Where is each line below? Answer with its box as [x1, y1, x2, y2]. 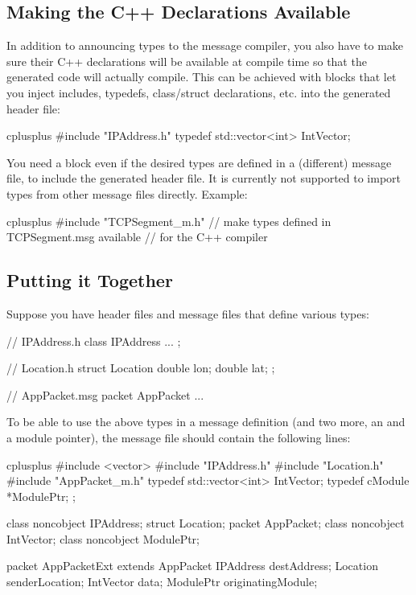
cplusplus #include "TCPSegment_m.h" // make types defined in [6, 212, 332, 229]
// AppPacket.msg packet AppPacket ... [6, 386, 204, 403]
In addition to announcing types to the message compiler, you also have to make [6, 37, 404, 54]
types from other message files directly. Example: [6, 185, 248, 202]
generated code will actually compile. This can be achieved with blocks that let [6, 68, 397, 85]
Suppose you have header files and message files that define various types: [6, 305, 369, 322]
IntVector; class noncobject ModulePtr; [6, 530, 200, 547]
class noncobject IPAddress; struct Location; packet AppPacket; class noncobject [6, 515, 405, 531]
